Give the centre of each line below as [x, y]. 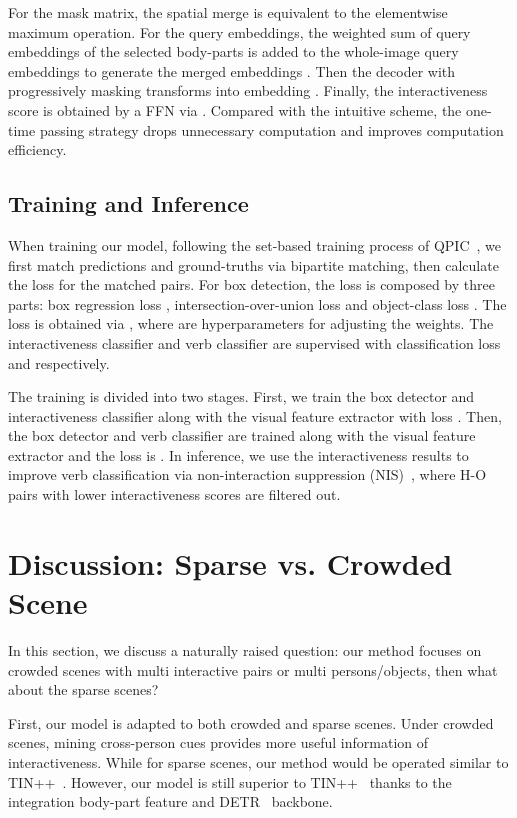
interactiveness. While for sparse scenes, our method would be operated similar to [258, 761]
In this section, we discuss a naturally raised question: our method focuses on [245, 649]
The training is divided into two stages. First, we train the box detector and [241, 396]
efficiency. [37, 149]
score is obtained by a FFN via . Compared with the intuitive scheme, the [235, 109]
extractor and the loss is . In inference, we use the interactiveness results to [238, 454]
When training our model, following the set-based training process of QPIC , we [255, 244]
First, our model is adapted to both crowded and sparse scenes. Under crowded [251, 722]
